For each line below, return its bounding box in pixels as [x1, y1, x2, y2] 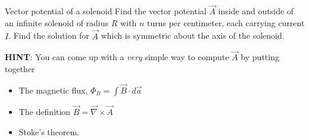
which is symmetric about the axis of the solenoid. [101, 29, 285, 42]
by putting [241, 51, 279, 63]
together [5, 63, 35, 75]
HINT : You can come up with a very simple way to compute [5, 51, 229, 63]
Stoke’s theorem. [18, 125, 80, 138]
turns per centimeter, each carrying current [147, 16, 305, 29]
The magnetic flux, [18, 83, 88, 96]
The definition [18, 105, 71, 118]
